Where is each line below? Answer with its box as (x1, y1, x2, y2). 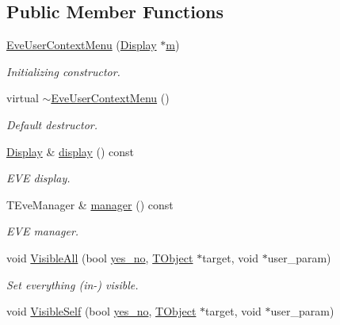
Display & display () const (6, 143, 135, 159)
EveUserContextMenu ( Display (6, 36, 157, 53)
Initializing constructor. (6, 63, 120, 79)
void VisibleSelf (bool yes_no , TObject (6, 303, 197, 319)
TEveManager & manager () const (6, 196, 174, 212)
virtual (6, 90, 39, 106)
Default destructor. (6, 116, 98, 132)
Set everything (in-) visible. (6, 276, 139, 292)
